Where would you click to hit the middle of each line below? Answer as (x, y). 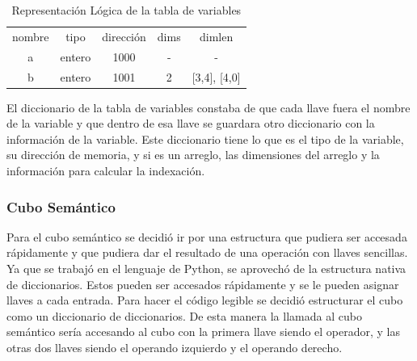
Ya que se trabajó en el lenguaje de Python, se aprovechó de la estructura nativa (206, 268)
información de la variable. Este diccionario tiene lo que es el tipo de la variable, (205, 139)
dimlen (217, 36)
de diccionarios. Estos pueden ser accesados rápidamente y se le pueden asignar (203, 284)
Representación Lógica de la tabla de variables (126, 10)
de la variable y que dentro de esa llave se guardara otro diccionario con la (191, 123)
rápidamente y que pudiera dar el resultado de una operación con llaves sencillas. (207, 252)
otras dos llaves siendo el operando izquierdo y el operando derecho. (175, 347)
